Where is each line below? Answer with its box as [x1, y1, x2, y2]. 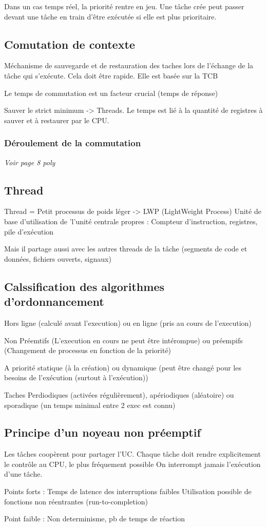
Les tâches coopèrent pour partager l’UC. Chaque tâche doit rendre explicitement [4, 448, 261, 459]
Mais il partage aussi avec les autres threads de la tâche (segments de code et [4, 243, 247, 254]
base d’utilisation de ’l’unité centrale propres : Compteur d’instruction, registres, [4, 216, 258, 226]
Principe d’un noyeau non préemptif [4, 424, 201, 440]
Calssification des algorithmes [4, 278, 164, 294]
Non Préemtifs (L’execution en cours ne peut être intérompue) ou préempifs [4, 335, 243, 345]
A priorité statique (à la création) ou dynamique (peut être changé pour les [4, 362, 241, 373]
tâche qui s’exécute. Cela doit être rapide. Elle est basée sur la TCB [4, 70, 218, 81]
